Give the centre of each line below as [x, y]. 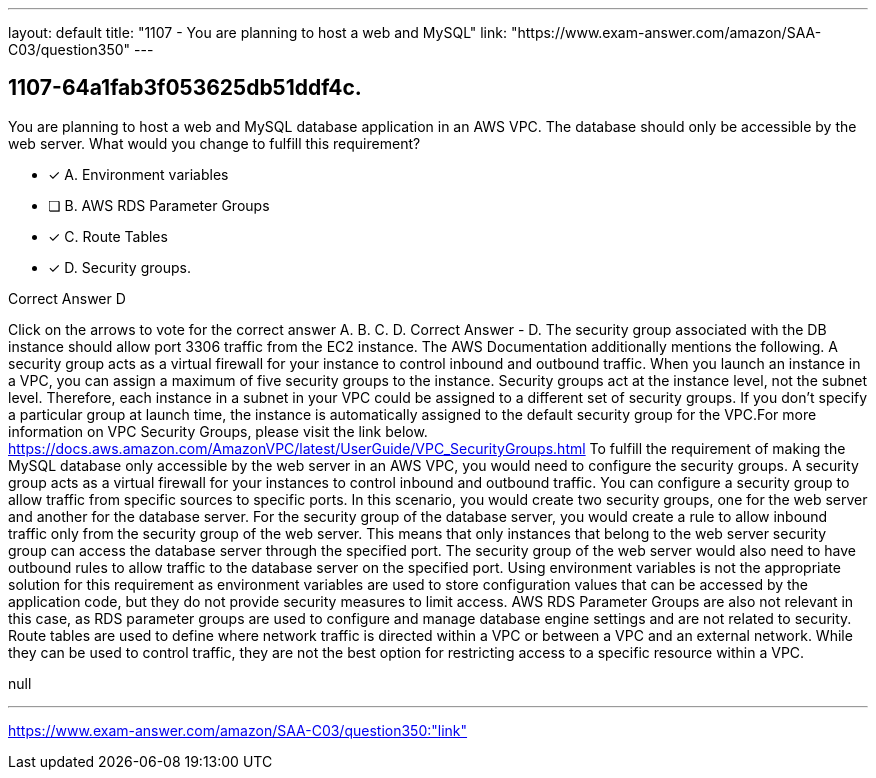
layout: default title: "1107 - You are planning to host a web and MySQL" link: [258, 32]
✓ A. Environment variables [138, 174]
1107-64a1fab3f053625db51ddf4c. [185, 88]
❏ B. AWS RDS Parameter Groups [159, 205]
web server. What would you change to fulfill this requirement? [214, 143]
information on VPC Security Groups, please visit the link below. [218, 431]
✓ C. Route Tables [108, 236]
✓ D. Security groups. [119, 267]
